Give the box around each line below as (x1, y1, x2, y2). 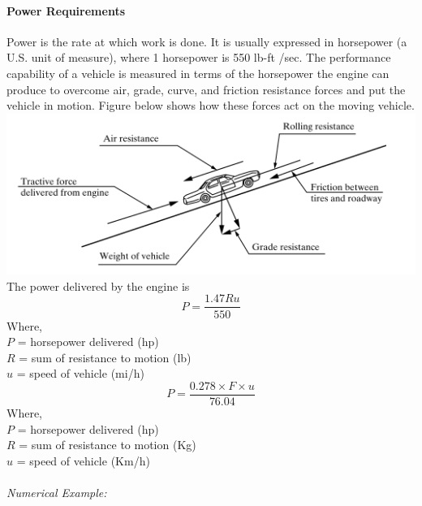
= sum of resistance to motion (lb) (19, 348, 192, 365)
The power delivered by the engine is (6, 277, 190, 294)
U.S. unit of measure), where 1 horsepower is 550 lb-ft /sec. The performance (6, 49, 391, 66)
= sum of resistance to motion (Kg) (19, 436, 196, 453)
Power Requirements (6, 2, 126, 19)
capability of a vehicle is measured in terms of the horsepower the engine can (6, 64, 390, 81)
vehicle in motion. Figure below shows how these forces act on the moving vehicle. (6, 97, 415, 114)
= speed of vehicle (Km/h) (16, 452, 150, 469)
